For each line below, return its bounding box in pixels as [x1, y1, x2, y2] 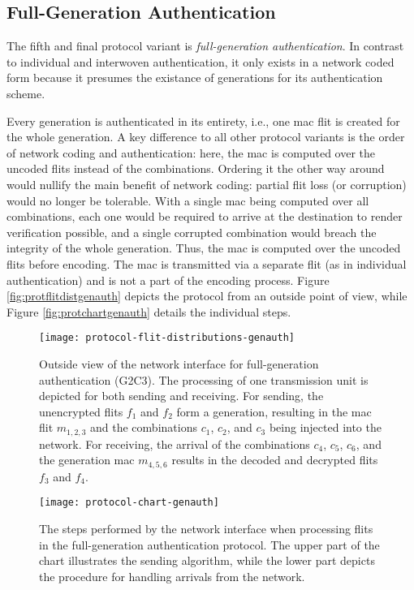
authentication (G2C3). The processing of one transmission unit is [39, 371, 369, 388]
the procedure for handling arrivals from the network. [39, 567, 305, 584]
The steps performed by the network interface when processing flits [39, 520, 373, 537]
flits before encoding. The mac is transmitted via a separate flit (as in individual [6, 255, 407, 272]
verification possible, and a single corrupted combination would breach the [6, 223, 377, 240]
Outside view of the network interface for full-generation [39, 355, 319, 372]
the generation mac [39, 451, 135, 468]
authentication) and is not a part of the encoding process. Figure [6, 271, 330, 288]
